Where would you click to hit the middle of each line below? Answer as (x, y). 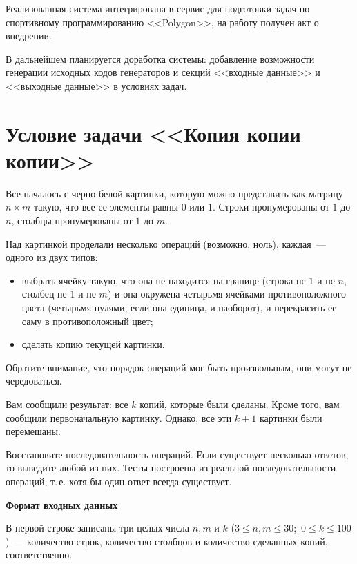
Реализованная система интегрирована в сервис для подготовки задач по (158, 8)
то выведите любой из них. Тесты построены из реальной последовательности (171, 468)
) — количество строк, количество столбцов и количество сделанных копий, (167, 541)
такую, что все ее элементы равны (106, 207)
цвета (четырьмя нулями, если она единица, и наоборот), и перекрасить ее (179, 308)
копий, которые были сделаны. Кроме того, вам (240, 404)
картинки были (291, 417)
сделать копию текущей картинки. (93, 344)
